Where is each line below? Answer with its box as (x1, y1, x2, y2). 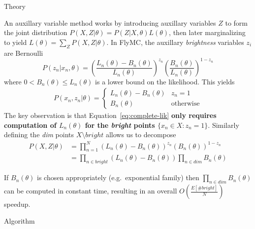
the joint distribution (4, 27, 67, 38)
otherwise (171, 100, 200, 107)
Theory (4, 1, 26, 11)
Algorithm (4, 215, 35, 226)
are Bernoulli (4, 47, 43, 58)
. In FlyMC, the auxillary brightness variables (106, 37, 244, 47)
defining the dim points (4, 129, 74, 140)
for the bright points (85, 119, 155, 130)
